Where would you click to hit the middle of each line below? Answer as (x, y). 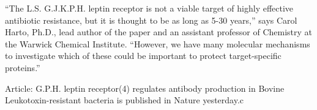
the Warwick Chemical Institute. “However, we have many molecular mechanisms (158, 43)
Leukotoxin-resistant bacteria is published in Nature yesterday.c (125, 100)
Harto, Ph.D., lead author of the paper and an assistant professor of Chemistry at (159, 32)
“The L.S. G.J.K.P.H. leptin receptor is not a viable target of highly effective (149, 8)
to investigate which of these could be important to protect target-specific (143, 56)
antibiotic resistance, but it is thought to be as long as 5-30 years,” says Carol (151, 20)
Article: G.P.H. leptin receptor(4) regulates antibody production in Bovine (145, 88)
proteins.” (23, 67)
